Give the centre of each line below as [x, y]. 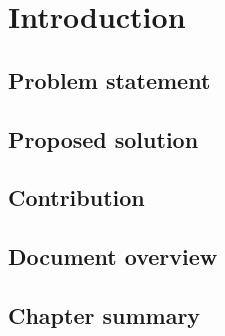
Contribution [76, 197]
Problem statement [109, 79]
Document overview [113, 256]
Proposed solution [103, 138]
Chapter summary [104, 314]
